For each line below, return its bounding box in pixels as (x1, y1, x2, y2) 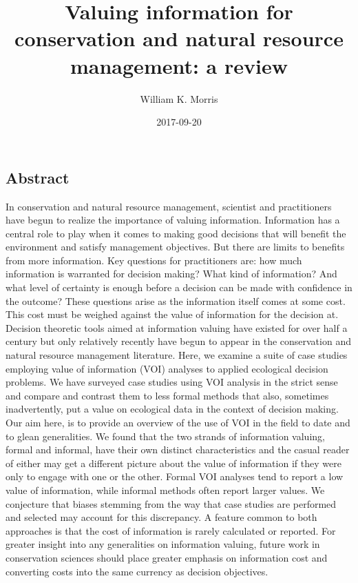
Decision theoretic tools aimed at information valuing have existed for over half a (6, 320, 348, 335)
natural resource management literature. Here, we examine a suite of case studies (6, 348, 348, 362)
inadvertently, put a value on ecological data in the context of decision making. (6, 402, 339, 416)
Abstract (6, 166, 70, 188)
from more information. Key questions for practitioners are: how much (6, 253, 302, 267)
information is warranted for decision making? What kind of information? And (6, 266, 337, 281)
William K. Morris (140, 91, 218, 106)
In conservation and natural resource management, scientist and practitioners (6, 199, 332, 213)
